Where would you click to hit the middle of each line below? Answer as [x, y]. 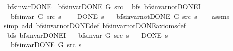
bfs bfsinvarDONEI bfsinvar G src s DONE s [88, 35]
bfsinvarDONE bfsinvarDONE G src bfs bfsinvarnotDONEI [104, 6]
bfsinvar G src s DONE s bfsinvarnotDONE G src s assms [120, 16]
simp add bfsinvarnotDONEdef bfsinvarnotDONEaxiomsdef [95, 25]
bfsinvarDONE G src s [46, 44]
